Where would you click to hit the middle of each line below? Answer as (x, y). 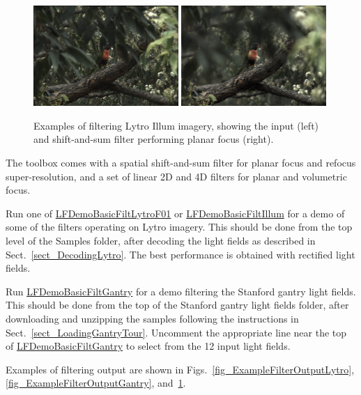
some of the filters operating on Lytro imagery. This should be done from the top (179, 227)
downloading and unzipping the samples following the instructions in (152, 318)
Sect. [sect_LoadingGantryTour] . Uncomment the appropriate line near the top (176, 332)
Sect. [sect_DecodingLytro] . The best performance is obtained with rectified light (180, 254)
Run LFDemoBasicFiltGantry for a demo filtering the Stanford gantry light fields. (181, 291)
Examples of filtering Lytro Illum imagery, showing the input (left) (176, 125)
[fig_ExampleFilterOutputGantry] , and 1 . (96, 383)
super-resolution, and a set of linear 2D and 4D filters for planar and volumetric (176, 176)
